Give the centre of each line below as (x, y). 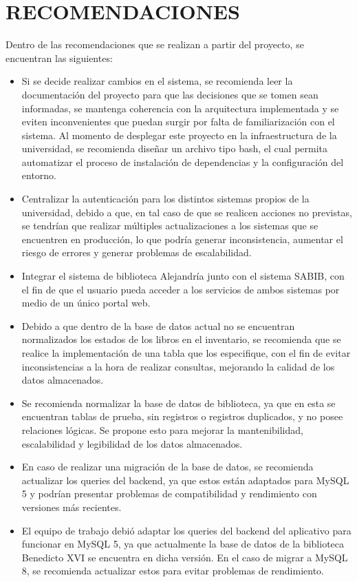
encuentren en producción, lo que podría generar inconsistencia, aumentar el (182, 239)
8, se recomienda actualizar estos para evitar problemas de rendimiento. (173, 571)
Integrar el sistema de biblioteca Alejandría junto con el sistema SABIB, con (183, 276)
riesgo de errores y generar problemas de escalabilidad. (137, 252)
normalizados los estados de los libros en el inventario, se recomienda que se (181, 339)
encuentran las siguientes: (59, 58)
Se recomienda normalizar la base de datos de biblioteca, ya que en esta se (178, 403)
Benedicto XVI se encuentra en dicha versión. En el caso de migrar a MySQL (185, 557)
